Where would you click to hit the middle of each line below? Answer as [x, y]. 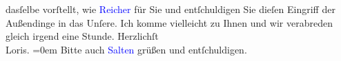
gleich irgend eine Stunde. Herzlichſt [82, 36]
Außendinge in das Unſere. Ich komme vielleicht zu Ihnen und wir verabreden [169, 22]
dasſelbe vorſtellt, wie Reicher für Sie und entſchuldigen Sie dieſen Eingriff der [170, 9]
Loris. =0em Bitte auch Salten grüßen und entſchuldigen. [126, 49]
